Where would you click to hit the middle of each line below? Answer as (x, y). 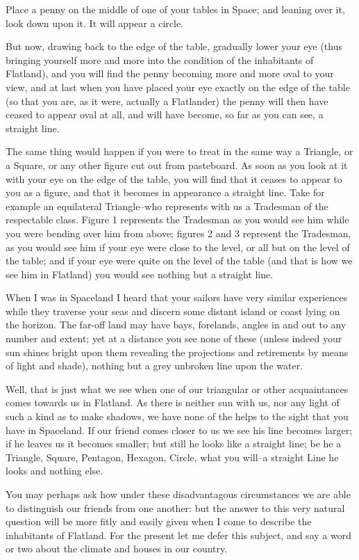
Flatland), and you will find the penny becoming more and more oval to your (170, 73)
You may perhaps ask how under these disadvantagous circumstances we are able (178, 494)
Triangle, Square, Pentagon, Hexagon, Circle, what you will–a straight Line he (172, 457)
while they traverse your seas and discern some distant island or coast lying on (173, 311)
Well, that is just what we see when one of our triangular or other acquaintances (177, 389)
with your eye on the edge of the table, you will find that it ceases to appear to (174, 178)
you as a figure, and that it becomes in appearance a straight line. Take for (165, 192)
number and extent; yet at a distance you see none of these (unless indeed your (174, 338)
